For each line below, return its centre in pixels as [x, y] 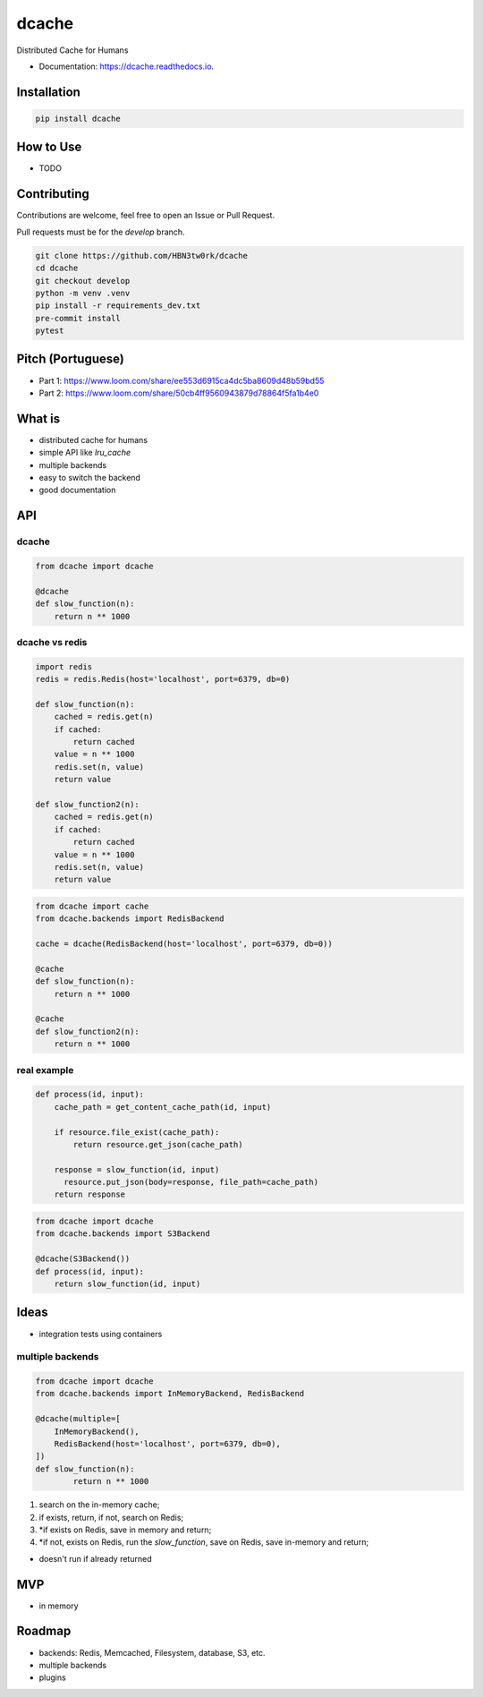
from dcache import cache [92, 906]
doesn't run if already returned [95, 1558]
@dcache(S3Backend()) [83, 1259]
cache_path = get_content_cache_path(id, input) [163, 1107]
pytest [50, 331]
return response [89, 1194]
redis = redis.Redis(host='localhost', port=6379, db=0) [163, 679]
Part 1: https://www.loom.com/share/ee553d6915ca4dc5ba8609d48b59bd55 [182, 380]
